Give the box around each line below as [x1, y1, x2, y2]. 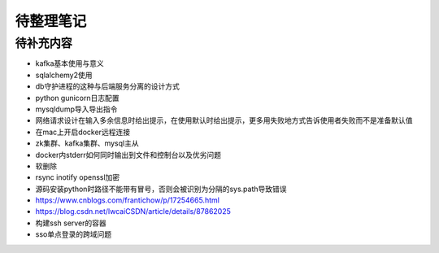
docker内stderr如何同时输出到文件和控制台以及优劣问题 [35, 150, 222, 159]
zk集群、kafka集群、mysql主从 [35, 138, 139, 148]
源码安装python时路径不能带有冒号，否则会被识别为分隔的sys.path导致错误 [35, 184, 288, 194]
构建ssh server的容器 [35, 218, 107, 228]
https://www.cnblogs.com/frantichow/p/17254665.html [35, 195, 219, 205]
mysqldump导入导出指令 [35, 104, 118, 114]
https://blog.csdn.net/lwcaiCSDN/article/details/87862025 [35, 207, 232, 216]
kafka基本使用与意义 [35, 59, 105, 68]
